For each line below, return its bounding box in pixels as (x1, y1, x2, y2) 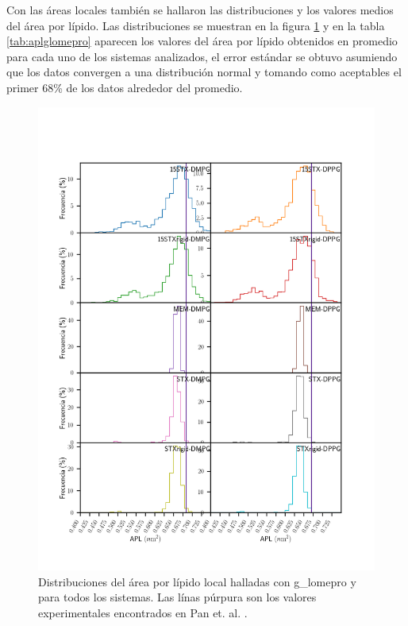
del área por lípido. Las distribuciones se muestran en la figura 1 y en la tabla (6, 17, 385, 33)
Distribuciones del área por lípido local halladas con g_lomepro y (38, 573, 356, 589)
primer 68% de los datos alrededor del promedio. (6, 79, 243, 95)
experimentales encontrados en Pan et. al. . (38, 604, 248, 620)
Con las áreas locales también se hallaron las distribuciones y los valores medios (6, 2, 394, 17)
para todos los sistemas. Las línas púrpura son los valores (38, 589, 317, 605)
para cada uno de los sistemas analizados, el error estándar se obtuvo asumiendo (6, 48, 398, 64)
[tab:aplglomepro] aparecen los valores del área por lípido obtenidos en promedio (6, 33, 398, 49)
